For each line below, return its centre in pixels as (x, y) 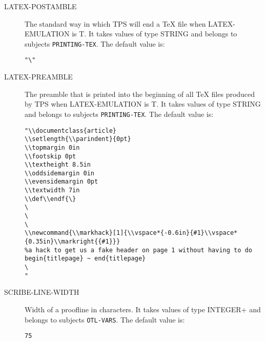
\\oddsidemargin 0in (60, 173)
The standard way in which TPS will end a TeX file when (115, 23)
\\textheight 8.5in (58, 165)
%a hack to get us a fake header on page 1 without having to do (138, 250)
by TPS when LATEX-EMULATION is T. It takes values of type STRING (143, 104)
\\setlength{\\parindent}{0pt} (78, 139)
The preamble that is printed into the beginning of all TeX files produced (140, 94)
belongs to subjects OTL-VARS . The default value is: (105, 319)
